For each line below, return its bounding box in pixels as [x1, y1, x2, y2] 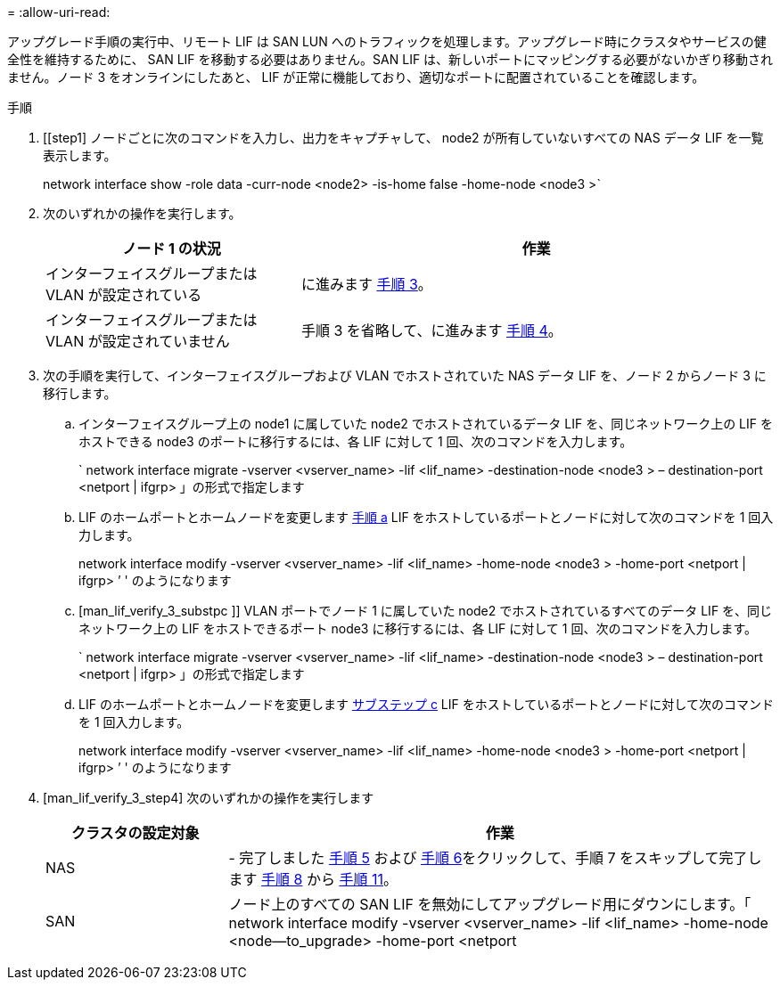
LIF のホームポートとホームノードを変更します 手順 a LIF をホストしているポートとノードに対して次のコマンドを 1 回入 [78, 510, 774, 525]
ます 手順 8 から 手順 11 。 [228, 870, 398, 888]
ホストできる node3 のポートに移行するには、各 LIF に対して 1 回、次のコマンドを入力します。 [78, 434, 633, 449]
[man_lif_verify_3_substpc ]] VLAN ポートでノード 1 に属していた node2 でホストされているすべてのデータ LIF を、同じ [78, 603, 773, 618]
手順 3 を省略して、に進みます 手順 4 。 [300, 322, 562, 339]
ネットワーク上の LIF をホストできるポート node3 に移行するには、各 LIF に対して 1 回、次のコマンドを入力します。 [78, 621, 758, 636]
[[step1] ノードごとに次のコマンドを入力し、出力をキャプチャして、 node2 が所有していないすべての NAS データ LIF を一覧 [43, 130, 764, 145]
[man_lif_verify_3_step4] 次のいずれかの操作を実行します [43, 790, 374, 805]
